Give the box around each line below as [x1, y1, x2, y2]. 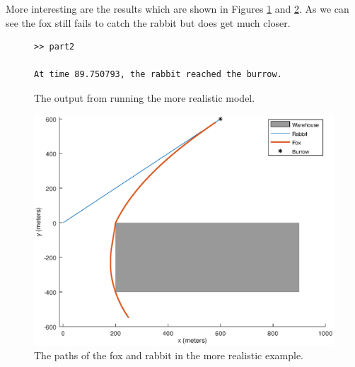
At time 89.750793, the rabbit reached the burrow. [34, 69, 282, 80]
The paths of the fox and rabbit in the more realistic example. [34, 348, 303, 363]
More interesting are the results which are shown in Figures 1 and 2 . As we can [6, 1, 349, 16]
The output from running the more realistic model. [34, 90, 255, 105]
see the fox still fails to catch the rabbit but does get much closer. [6, 15, 291, 30]
